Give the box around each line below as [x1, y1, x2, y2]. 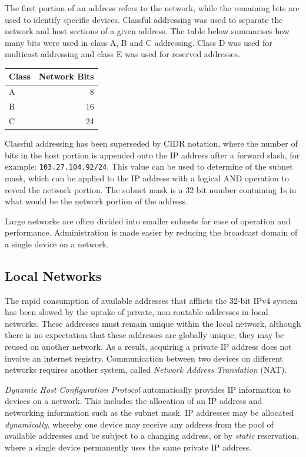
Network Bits [38, 70, 94, 82]
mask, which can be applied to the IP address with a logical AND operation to [5, 171, 289, 184]
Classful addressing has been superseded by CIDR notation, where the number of [5, 137, 298, 150]
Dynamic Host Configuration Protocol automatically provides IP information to [5, 383, 291, 395]
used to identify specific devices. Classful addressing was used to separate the [5, 13, 283, 25]
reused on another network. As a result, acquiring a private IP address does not [5, 340, 292, 353]
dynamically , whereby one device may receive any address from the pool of [5, 418, 274, 430]
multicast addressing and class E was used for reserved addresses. [5, 48, 240, 60]
